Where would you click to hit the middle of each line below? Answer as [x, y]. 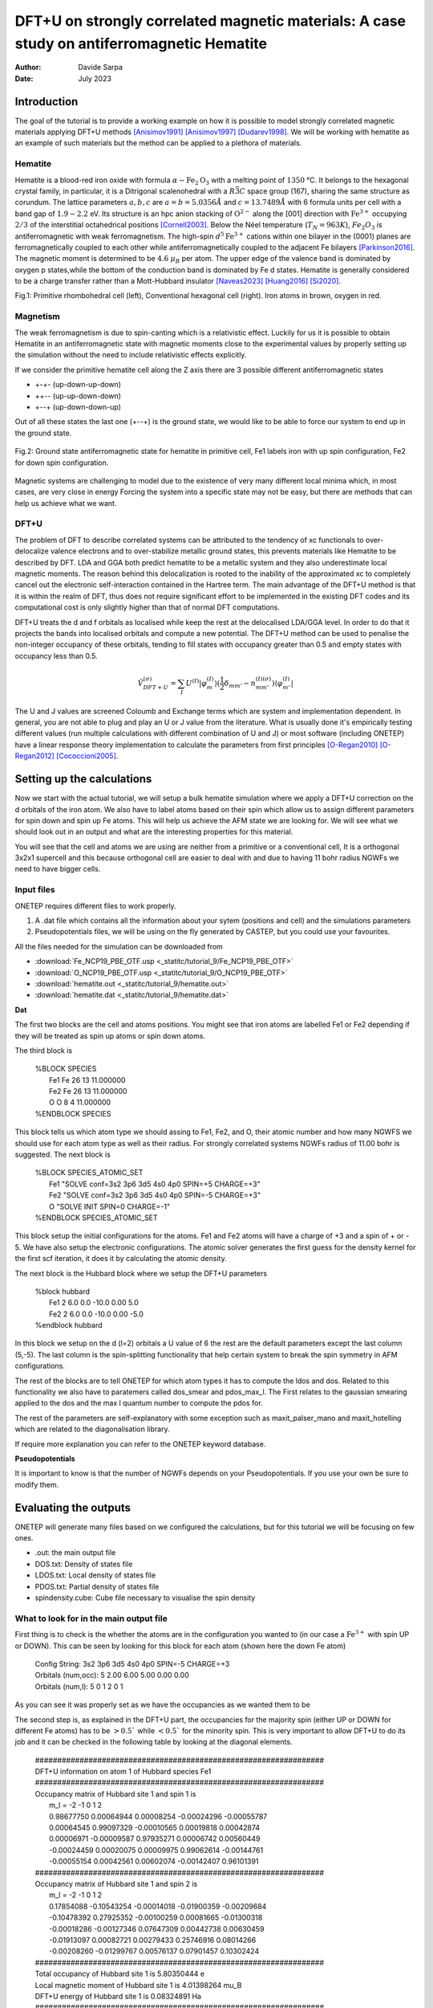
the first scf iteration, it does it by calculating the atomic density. [121, 1259]
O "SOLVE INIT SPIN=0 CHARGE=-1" [110, 1206]
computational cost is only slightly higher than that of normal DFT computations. [148, 607]
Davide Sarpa [101, 67]
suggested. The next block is [63, 1155]
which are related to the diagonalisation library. [92, 1429]
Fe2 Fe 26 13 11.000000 [88, 1092]
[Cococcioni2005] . [87, 756]
